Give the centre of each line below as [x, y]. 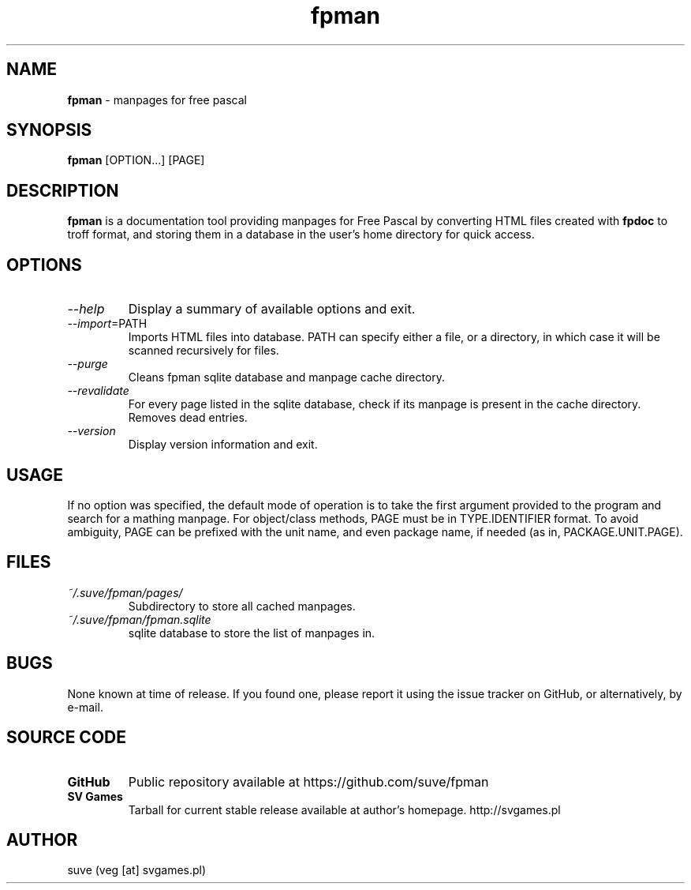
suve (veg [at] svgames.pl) [137, 870]
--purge [88, 364]
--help [86, 309]
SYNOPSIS [49, 130]
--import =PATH [107, 324]
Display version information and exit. [223, 445]
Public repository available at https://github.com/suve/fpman [308, 781]
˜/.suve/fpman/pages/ [125, 592]
